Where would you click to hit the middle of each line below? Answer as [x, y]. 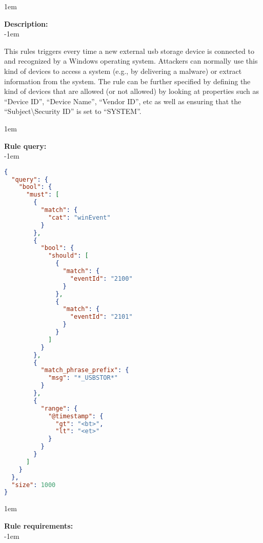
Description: [26, 23]
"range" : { [59, 408]
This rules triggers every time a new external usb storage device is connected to [129, 51]
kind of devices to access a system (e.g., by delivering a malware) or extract [123, 71]
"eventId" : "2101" [101, 317]
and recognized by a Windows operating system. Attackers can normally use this [131, 61]
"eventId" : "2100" [101, 278]
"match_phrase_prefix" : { [85, 370]
